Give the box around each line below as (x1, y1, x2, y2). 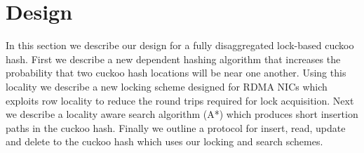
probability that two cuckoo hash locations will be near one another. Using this (6, 65, 346, 80)
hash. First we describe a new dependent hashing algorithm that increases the (6, 51, 341, 66)
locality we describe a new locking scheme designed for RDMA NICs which (6, 79, 328, 93)
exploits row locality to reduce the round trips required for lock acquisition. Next (6, 93, 354, 107)
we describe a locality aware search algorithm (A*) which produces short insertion (6, 107, 358, 121)
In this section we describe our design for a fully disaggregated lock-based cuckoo (6, 38, 354, 53)
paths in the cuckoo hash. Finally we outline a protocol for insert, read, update (6, 120, 346, 135)
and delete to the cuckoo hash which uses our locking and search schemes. (6, 134, 323, 149)
